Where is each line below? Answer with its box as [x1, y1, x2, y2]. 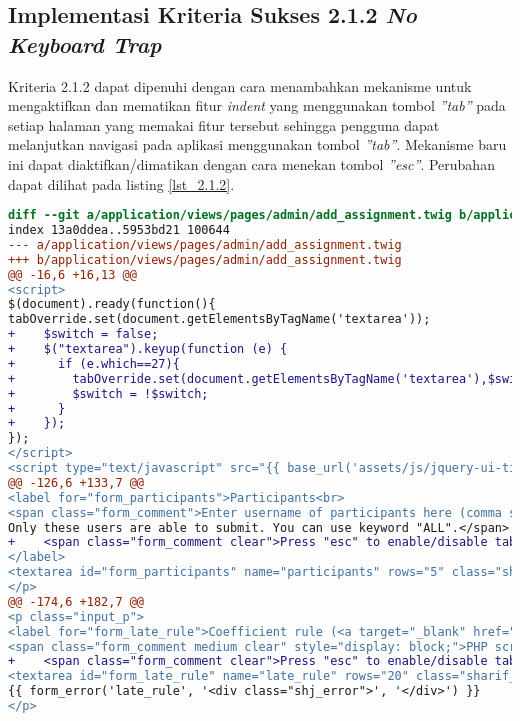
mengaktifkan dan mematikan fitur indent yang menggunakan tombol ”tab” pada [8, 95, 506, 116]
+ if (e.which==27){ [8, 356, 180, 371]
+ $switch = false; [8, 327, 159, 342]
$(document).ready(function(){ [8, 297, 216, 312]
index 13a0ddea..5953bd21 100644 [8, 223, 230, 238]
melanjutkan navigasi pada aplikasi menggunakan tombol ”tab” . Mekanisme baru [8, 134, 507, 155]
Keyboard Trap [8, 28, 162, 59]
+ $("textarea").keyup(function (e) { [8, 342, 288, 357]
